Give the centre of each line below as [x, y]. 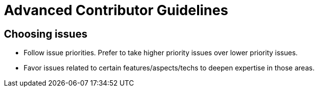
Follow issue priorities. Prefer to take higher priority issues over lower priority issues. [161, 53]
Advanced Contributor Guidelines [116, 10]
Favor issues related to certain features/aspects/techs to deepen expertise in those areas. [169, 68]
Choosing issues [46, 34]
